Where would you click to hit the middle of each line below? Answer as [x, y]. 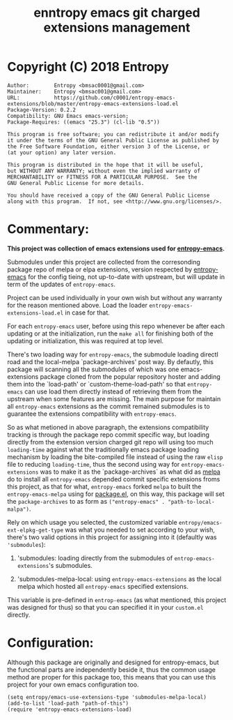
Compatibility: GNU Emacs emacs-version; [68, 116]
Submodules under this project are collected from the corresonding [104, 262]
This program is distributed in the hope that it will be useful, [105, 165]
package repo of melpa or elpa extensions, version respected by [100, 269]
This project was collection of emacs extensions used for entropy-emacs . [116, 248]
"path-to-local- [191, 502]
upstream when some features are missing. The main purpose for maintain [114, 398]
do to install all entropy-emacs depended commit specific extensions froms [114, 479]
